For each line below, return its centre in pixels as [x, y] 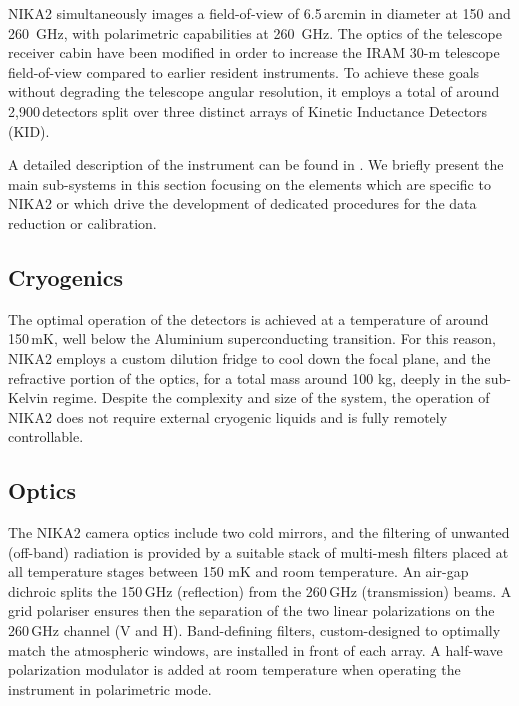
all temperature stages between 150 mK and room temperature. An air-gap [238, 571]
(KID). [29, 130]
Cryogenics [66, 276]
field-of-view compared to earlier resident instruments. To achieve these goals [244, 71]
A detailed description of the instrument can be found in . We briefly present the [256, 164]
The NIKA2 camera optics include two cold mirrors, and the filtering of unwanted [259, 532]
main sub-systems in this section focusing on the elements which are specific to [249, 183]
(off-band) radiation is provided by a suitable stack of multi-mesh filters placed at [258, 551]
